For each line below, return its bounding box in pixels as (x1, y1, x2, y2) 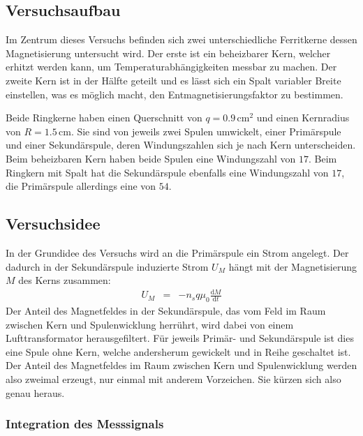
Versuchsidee (6, 213, 101, 234)
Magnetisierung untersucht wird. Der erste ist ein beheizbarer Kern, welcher (6, 45, 331, 60)
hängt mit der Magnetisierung (228, 259, 357, 273)
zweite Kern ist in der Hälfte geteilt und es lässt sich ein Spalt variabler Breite (6, 73, 341, 87)
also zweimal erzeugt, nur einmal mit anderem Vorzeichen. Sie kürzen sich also (6, 372, 341, 386)
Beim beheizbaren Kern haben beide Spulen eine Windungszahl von (6, 151, 296, 165)
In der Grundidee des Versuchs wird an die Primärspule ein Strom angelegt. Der (6, 245, 349, 260)
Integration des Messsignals (6, 415, 164, 433)
